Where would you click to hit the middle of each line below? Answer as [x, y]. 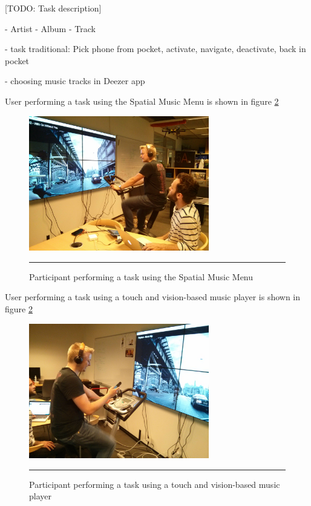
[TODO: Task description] [53, 8]
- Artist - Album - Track [50, 28]
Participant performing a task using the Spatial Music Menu [141, 276]
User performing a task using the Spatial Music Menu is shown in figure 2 [142, 101]
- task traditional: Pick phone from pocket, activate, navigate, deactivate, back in [155, 49]
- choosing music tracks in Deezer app [75, 81]
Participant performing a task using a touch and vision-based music [155, 484]
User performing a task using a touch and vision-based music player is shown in [153, 297]
